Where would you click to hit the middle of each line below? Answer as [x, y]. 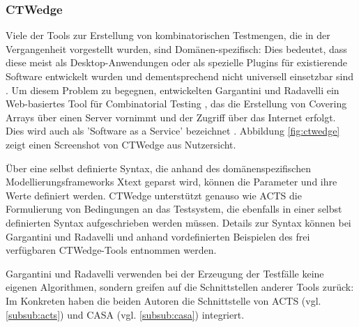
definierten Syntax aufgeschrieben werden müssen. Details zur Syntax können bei [178, 222]
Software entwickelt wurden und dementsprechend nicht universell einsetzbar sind [180, 76]
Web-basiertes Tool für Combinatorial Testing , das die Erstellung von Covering [176, 104]
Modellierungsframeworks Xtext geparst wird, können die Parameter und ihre [171, 182]
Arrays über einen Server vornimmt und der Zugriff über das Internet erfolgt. [171, 117]
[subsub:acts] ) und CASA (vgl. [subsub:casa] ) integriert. [125, 314]
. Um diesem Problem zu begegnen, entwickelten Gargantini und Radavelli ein [173, 90]
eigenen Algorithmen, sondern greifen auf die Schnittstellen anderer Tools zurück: [180, 287]
